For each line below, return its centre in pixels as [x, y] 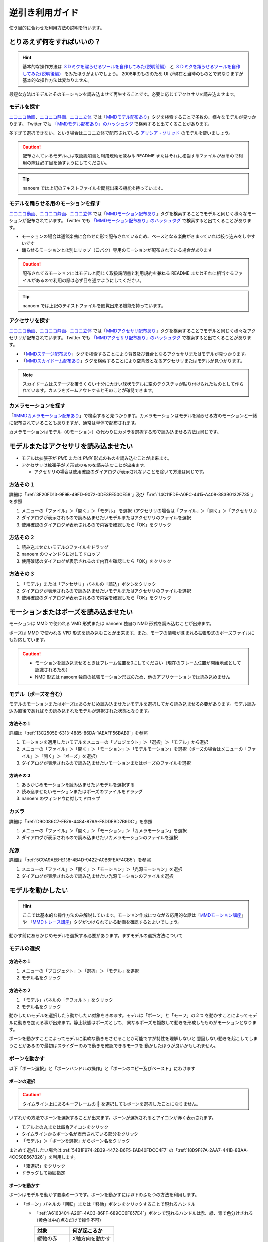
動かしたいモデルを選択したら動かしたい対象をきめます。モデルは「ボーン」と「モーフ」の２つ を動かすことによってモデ [133, 1015]
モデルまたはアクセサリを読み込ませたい [71, 446]
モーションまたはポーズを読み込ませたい [71, 612]
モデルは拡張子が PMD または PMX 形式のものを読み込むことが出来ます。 [97, 458]
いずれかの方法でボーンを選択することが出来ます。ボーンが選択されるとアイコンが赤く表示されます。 [113, 1118]
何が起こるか [88, 1231]
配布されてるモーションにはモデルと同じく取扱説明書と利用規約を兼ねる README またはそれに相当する [128, 273]
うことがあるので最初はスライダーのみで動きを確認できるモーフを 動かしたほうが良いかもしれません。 [114, 1045]
